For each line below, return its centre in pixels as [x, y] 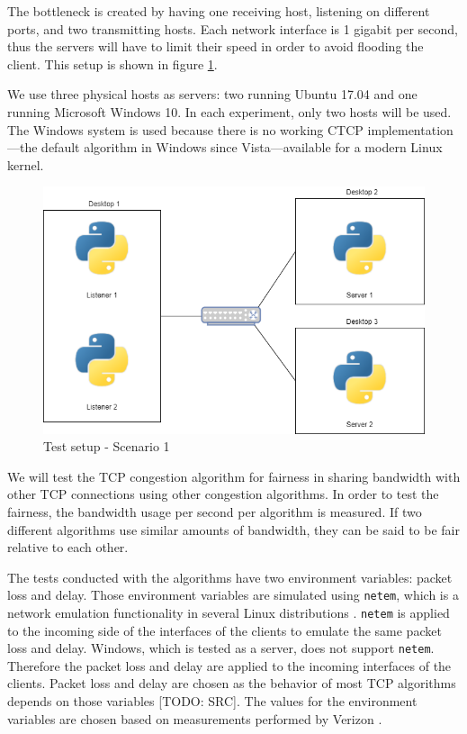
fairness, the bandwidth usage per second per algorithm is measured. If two [215, 511]
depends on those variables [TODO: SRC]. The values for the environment [212, 701]
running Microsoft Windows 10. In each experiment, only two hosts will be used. [229, 111]
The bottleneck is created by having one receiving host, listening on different [219, 11]
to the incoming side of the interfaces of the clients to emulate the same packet [225, 630]
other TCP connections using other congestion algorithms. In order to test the [223, 494]
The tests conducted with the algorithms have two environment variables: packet [230, 577]
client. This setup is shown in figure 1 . [112, 63]
